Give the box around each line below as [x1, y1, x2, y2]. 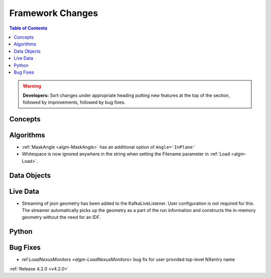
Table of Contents [9, 25, 48, 31]
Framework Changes [9, 8, 98, 19]
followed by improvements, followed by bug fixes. [23, 99, 125, 105]
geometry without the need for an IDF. [22, 214, 101, 220]
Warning [23, 83, 41, 89]
